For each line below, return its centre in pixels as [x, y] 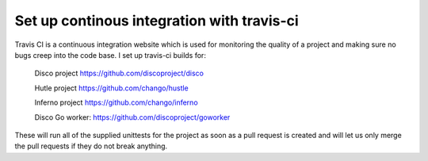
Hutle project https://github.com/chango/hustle [112, 88]
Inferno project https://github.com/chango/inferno [116, 102]
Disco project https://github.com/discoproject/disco [119, 73]
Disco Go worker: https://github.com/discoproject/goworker [132, 117]
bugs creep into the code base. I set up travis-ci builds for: [110, 55]
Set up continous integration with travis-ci [157, 21]
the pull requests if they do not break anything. [91, 146]
